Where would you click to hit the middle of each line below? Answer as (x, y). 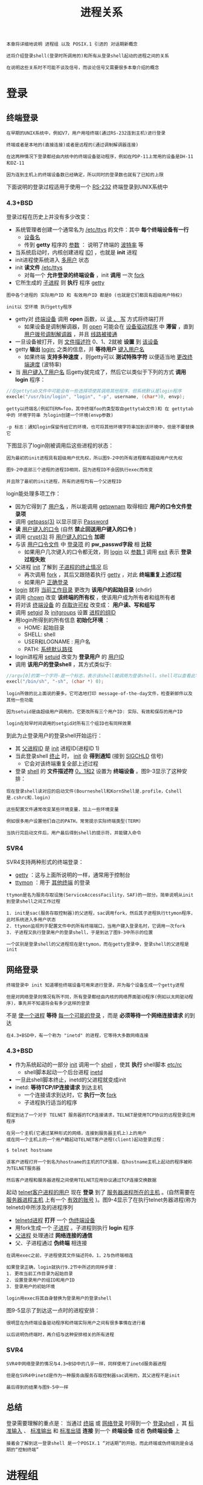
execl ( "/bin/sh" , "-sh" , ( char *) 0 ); (55, 682)
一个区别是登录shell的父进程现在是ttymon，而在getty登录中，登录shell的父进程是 (98, 945)
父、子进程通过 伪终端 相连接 (51, 1243)
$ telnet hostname (29, 1151)
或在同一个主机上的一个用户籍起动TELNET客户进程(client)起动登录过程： (86, 1140)
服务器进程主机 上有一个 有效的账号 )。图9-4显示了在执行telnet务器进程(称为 (101, 1200)
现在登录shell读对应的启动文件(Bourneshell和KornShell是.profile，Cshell (94, 791)
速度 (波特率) (45, 365)
